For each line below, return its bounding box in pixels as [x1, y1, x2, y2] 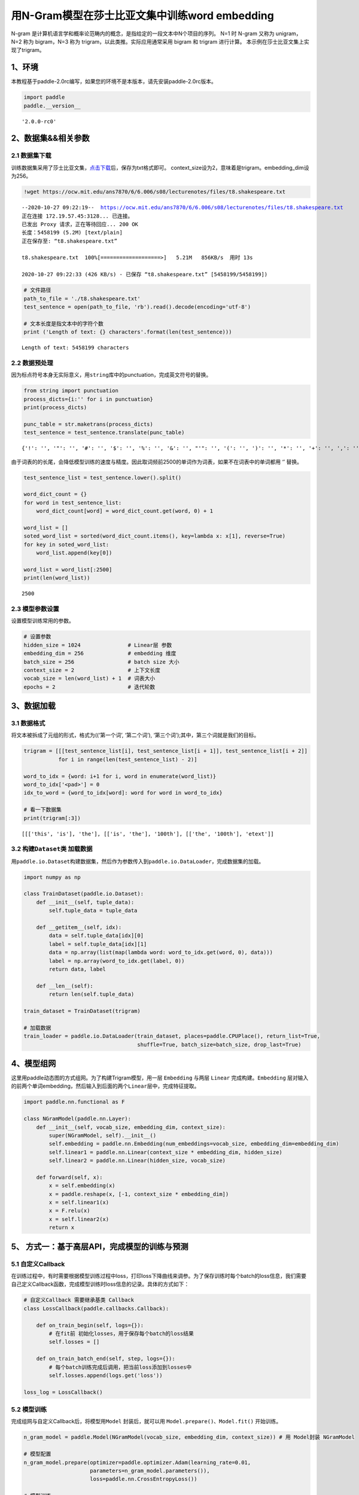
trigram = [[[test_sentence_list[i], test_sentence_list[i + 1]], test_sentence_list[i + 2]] [23, 747, 308, 755]
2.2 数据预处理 [11, 359, 53, 367]
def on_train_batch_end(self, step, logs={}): [36, 1355, 176, 1362]
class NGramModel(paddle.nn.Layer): [23, 1115, 132, 1122]
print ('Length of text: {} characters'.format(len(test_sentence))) [23, 329, 232, 335]
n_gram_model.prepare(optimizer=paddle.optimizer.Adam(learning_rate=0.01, [23, 1459, 251, 1466]
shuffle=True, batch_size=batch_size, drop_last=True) [137, 1041, 302, 1048]
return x [48, 1224, 75, 1231]
